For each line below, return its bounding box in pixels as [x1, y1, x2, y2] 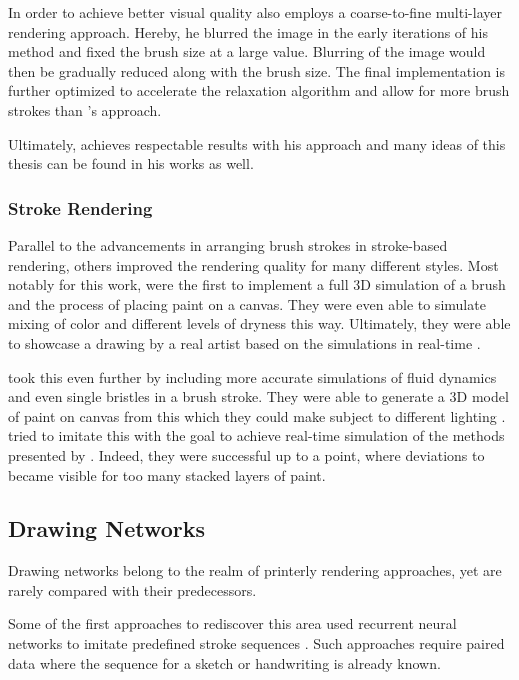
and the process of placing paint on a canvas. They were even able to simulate [8, 293, 486, 314]
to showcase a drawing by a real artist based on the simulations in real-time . [8, 332, 481, 353]
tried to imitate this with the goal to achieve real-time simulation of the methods [8, 425, 505, 446]
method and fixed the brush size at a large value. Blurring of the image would [8, 41, 486, 62]
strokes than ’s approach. [8, 99, 162, 120]
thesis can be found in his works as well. [8, 153, 254, 174]
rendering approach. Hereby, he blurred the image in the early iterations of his [8, 21, 489, 42]
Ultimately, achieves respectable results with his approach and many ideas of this [8, 133, 506, 154]
